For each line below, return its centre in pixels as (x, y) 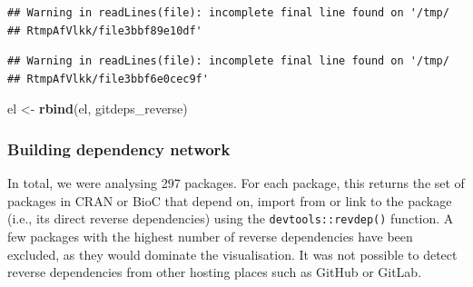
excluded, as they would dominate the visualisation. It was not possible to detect (232, 254)
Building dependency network (119, 148)
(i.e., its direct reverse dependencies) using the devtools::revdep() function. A (231, 218)
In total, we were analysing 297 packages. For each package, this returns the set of (236, 183)
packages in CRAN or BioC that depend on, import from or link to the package (230, 200)
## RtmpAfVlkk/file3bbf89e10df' (105, 30)
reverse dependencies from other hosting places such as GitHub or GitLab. (215, 272)
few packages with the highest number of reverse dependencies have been (210, 237)
